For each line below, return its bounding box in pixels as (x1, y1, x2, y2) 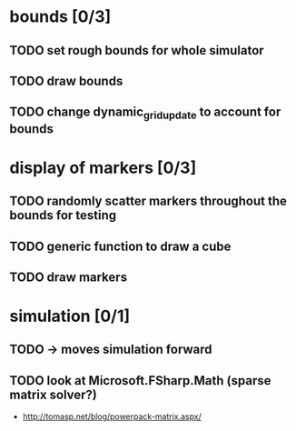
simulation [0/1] (9, 306, 131, 326)
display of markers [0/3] (9, 157, 197, 178)
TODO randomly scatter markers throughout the (9, 194, 288, 209)
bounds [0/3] (9, 6, 112, 27)
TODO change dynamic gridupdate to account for (9, 105, 281, 122)
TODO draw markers (9, 269, 128, 285)
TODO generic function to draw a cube (9, 238, 232, 254)
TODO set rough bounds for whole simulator (9, 43, 265, 58)
